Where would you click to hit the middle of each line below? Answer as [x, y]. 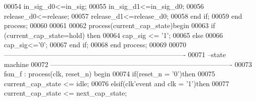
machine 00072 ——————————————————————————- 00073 [128, 64]
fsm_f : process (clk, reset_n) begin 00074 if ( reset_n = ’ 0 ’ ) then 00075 [110, 74]
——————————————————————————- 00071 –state [115, 54]
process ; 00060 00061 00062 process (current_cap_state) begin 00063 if [110, 25]
